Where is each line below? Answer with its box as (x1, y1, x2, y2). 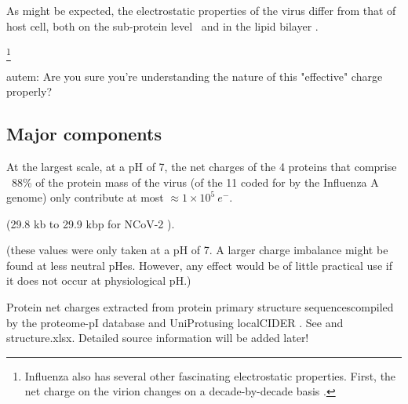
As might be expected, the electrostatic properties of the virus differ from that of (6, 2, 396, 18)
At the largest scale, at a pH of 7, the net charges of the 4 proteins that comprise (6, 158, 397, 174)
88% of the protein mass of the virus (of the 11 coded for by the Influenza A (11, 173, 379, 190)
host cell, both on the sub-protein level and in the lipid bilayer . (6, 17, 319, 34)
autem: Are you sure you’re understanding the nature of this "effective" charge (6, 67, 383, 84)
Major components (6, 122, 162, 146)
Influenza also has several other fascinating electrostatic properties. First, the (24, 367, 396, 384)
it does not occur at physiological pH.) (6, 272, 191, 289)
